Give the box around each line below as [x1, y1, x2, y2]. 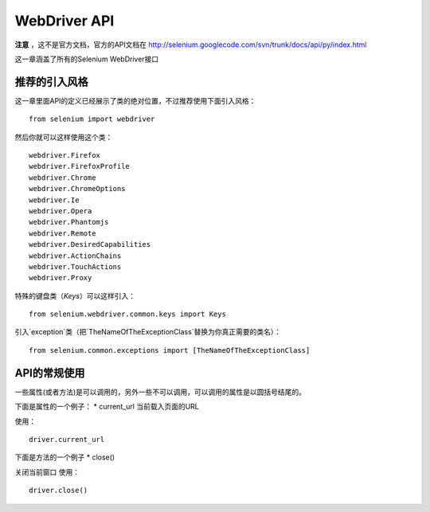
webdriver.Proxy [29, 273, 92, 283]
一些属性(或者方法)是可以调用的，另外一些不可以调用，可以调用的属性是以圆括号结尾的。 [14, 387, 307, 397]
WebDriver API [14, 12, 115, 29]
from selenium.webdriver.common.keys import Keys [29, 310, 227, 319]
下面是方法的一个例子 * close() [14, 452, 115, 462]
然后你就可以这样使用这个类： [14, 132, 113, 142]
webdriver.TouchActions [29, 262, 122, 271]
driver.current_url [29, 435, 105, 444]
